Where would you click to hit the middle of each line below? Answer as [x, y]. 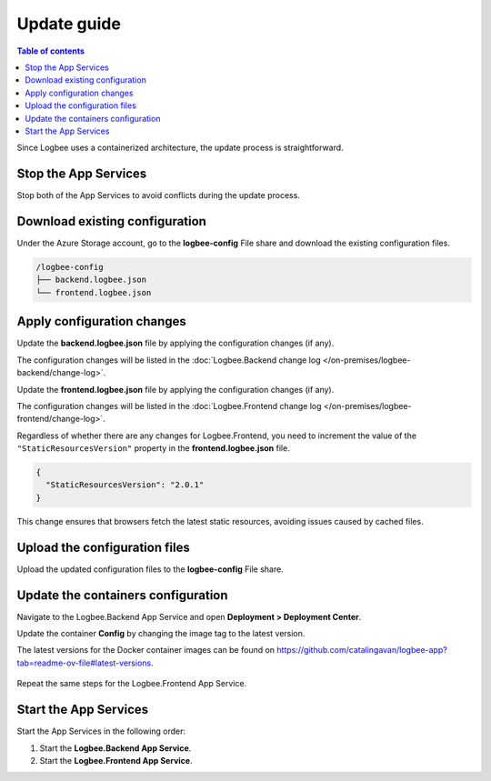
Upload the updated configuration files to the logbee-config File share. [150, 569]
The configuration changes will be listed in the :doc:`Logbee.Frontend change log [169, 406]
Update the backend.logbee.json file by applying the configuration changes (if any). [175, 343]
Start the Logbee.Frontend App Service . [116, 760]
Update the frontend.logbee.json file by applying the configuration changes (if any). [175, 389]
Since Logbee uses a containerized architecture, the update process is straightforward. [180, 148]
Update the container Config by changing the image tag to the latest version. [161, 634]
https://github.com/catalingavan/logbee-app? [362, 650]
